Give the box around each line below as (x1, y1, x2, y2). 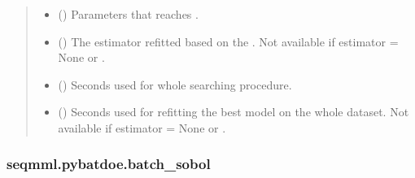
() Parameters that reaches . (58, 6, 199, 22)
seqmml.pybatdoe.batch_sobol (7, 154, 211, 174)
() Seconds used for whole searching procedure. (58, 76, 292, 93)
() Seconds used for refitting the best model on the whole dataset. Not (58, 103, 409, 120)
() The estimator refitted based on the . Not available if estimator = (58, 33, 399, 50)
